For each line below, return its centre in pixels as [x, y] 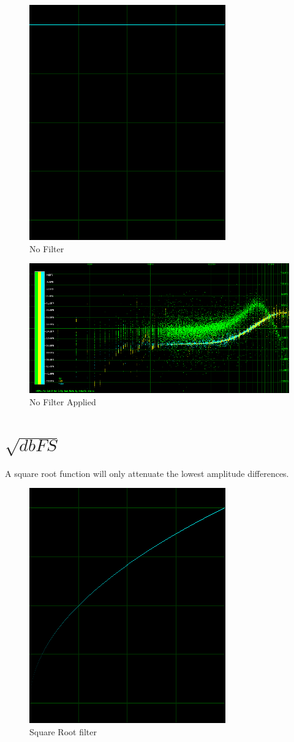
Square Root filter [63, 731]
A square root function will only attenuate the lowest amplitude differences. [147, 473]
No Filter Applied [63, 401]
